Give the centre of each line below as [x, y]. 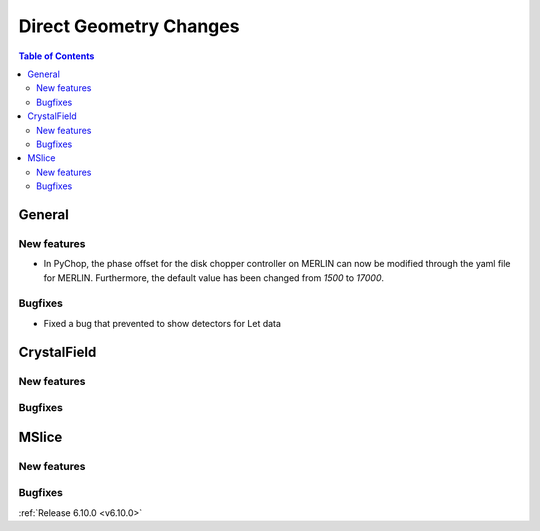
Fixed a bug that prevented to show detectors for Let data [162, 323]
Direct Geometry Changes [129, 26]
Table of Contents [56, 56]
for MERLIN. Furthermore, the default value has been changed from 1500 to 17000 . [214, 277]
